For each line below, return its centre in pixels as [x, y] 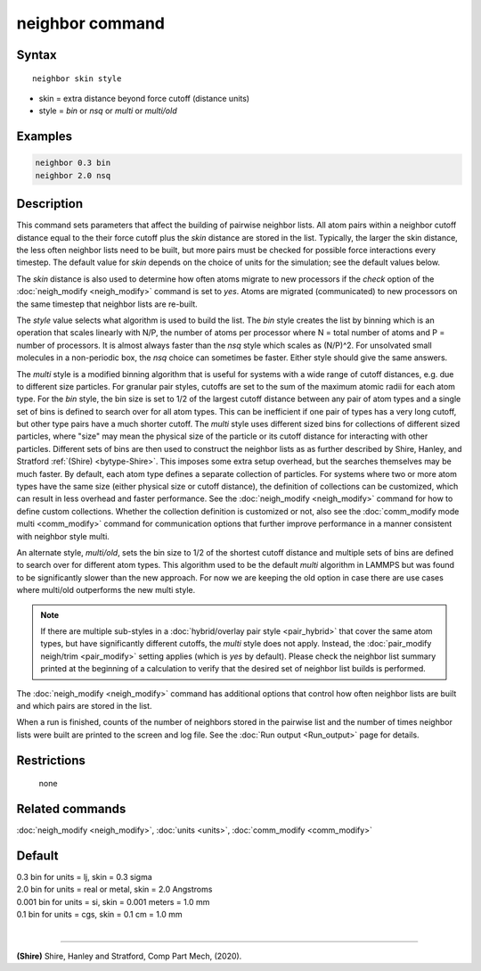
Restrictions [51, 760]
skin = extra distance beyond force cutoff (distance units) [144, 98]
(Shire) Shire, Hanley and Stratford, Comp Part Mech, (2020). [129, 956]
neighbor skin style [77, 78]
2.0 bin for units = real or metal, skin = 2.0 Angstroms [114, 889]
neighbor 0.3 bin [73, 163]
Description [50, 204]
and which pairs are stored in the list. [84, 705]
